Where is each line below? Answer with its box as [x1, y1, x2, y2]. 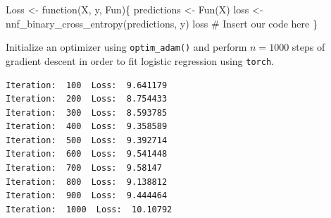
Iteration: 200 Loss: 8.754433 [6, 94, 168, 104]
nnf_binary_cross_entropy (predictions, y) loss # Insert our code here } [6, 16, 318, 30]
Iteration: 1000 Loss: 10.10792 [6, 204, 173, 214]
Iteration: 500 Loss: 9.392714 [6, 135, 168, 145]
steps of [292, 40, 325, 54]
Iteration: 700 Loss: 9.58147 [6, 163, 162, 174]
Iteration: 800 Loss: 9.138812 [6, 176, 168, 187]
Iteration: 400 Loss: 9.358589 [6, 121, 168, 132]
